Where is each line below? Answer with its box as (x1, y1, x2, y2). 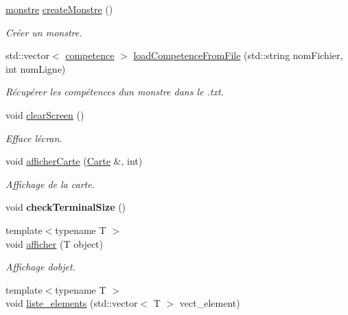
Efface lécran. (5, 130, 62, 145)
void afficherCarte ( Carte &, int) (5, 154, 143, 168)
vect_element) (179, 296, 240, 310)
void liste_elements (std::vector (5, 296, 138, 310)
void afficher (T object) (5, 236, 103, 250)
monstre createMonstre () (5, 2, 113, 16)
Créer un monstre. (5, 25, 82, 39)
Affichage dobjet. (5, 259, 76, 274)
